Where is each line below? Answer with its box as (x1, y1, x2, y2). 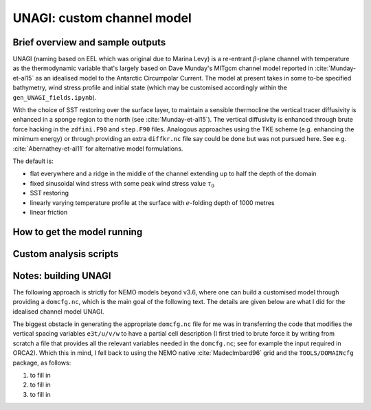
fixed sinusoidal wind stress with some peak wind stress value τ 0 (30, 179, 215, 189)
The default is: (12, 157, 54, 165)
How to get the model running (12, 226, 143, 237)
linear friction (30, 208, 68, 216)
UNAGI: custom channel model (12, 10, 192, 25)
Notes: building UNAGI (12, 270, 111, 281)
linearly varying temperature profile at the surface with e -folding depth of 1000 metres (30, 198, 275, 206)
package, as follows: (12, 358, 71, 367)
